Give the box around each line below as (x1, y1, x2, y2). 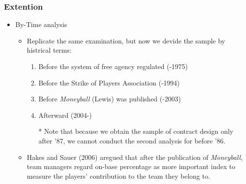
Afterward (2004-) (38, 110, 92, 120)
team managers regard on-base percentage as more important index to (27, 161, 235, 171)
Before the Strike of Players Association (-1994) (38, 77, 180, 87)
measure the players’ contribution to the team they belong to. (27, 170, 210, 181)
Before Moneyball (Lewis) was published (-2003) (38, 94, 181, 104)
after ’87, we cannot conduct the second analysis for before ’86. (38, 135, 226, 145)
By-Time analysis (15, 19, 67, 29)
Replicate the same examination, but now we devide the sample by (27, 35, 226, 45)
